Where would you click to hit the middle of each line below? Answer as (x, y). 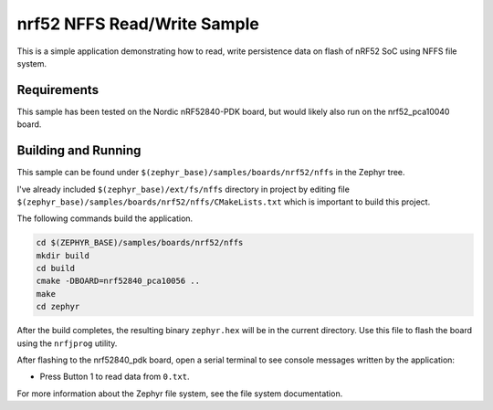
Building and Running (79, 151)
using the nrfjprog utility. (67, 343)
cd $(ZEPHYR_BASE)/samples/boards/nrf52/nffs (140, 243)
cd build (56, 268)
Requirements (58, 90)
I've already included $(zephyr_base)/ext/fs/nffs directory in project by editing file (184, 189)
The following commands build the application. (105, 218)
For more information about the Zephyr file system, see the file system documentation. (180, 394)
